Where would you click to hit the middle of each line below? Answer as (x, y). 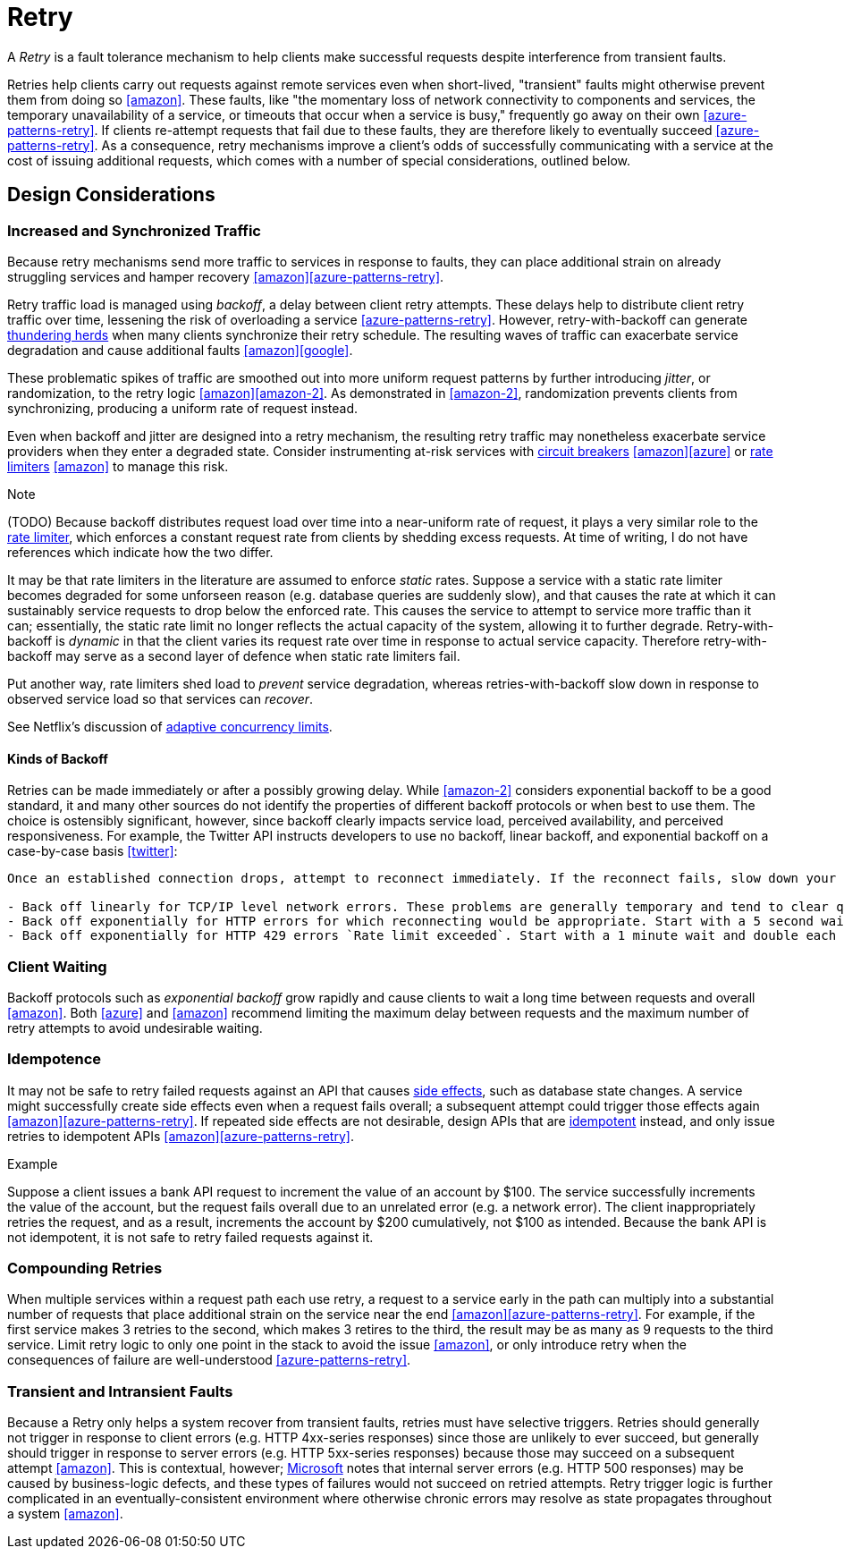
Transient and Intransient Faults (120, 1391)
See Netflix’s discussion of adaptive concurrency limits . (170, 726)
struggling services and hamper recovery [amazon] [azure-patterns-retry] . (226, 276)
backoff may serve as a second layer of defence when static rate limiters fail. (234, 655)
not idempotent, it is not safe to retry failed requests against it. (190, 1237)
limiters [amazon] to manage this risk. (118, 466)
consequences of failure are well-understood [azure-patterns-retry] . (209, 1360)
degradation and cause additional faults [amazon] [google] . (180, 350)
